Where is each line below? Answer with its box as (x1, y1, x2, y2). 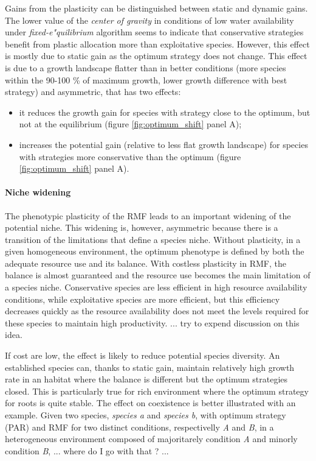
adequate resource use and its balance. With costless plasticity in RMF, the (5, 256, 286, 269)
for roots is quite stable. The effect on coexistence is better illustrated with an (5, 396, 296, 409)
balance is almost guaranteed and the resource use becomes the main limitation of (5, 269, 311, 281)
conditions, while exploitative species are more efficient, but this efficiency (5, 292, 280, 305)
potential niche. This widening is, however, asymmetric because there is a (5, 221, 278, 234)
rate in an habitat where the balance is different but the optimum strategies (5, 373, 288, 385)
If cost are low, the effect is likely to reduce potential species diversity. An (5, 349, 280, 362)
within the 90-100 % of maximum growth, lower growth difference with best (5, 73, 287, 86)
